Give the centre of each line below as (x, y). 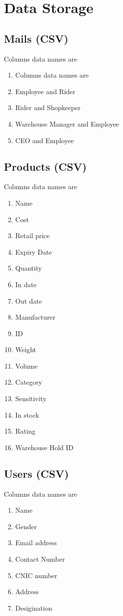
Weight (26, 349)
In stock (27, 414)
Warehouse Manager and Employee (67, 123)
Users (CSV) (36, 473)
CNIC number (36, 575)
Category (29, 382)
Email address (36, 543)
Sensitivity (31, 398)
